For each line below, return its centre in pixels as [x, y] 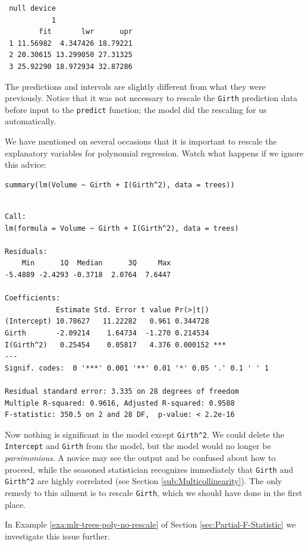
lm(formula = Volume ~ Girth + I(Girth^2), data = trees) [122, 228]
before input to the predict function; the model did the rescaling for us [136, 109]
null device [32, 8]
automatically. [31, 121]
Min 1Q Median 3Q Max [96, 263]
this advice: [26, 164]
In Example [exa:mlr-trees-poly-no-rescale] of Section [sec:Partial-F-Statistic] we [150, 524]
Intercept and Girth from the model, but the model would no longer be [138, 446]
